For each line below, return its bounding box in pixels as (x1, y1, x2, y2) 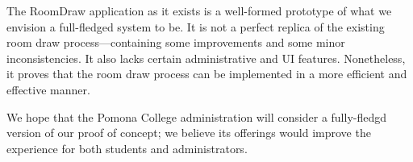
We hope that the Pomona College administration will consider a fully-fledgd (6, 108, 387, 125)
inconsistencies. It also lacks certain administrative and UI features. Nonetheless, (6, 49, 406, 66)
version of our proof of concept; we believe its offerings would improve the (6, 124, 371, 141)
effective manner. (6, 81, 90, 98)
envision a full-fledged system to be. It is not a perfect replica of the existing (6, 18, 385, 35)
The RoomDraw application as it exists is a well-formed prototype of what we (6, 2, 392, 19)
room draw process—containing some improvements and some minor (6, 34, 345, 51)
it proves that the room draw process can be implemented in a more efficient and (6, 65, 407, 82)
